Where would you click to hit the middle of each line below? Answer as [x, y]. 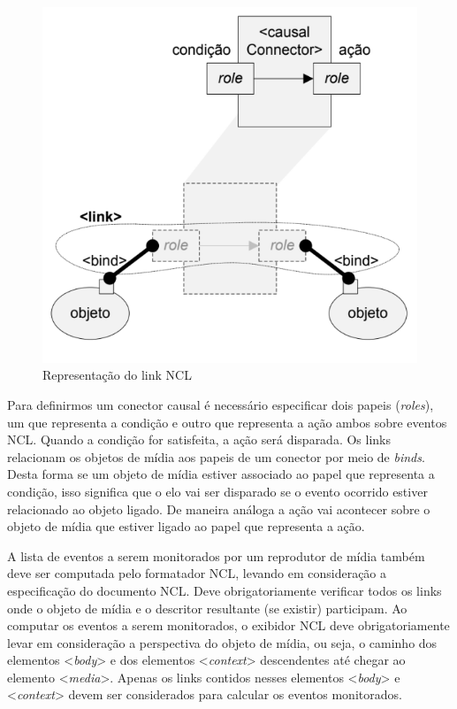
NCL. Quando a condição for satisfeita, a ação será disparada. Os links [199, 439]
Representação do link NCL [117, 375]
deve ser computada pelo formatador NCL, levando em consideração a [197, 573]
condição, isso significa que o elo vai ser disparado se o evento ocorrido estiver [217, 491]
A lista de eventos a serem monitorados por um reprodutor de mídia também [216, 555]
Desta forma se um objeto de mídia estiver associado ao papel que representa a [221, 474]
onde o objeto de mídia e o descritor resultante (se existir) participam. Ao [207, 608]
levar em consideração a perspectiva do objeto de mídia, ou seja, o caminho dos [222, 642]
